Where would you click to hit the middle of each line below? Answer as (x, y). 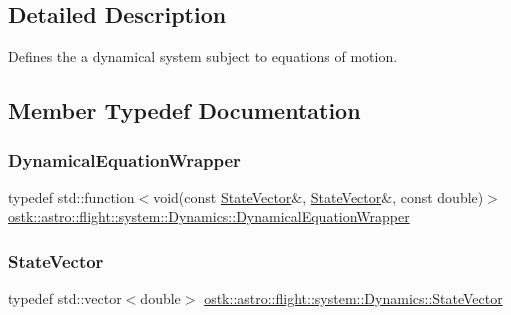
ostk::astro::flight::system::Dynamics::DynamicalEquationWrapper (209, 216)
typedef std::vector (65, 298)
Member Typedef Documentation (184, 110)
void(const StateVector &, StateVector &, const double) (318, 196)
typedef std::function (71, 196)
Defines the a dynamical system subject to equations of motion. (203, 56)
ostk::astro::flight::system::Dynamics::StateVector (353, 298)
